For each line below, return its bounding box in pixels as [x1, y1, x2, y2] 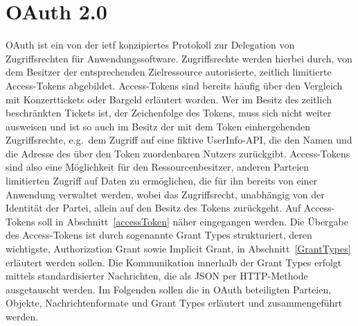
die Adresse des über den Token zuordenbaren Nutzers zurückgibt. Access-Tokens [6, 146, 350, 160]
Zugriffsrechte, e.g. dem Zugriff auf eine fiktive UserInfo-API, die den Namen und [6, 132, 352, 147]
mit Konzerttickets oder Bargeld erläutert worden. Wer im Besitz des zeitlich [6, 92, 332, 106]
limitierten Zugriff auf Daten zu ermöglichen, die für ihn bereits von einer [6, 173, 318, 188]
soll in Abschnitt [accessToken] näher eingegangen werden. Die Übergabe [38, 214, 348, 228]
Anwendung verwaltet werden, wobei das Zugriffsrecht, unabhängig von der [6, 187, 325, 201]
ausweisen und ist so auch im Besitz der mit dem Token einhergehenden [6, 119, 311, 133]
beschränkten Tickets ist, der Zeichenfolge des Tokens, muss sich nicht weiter [6, 105, 332, 120]
